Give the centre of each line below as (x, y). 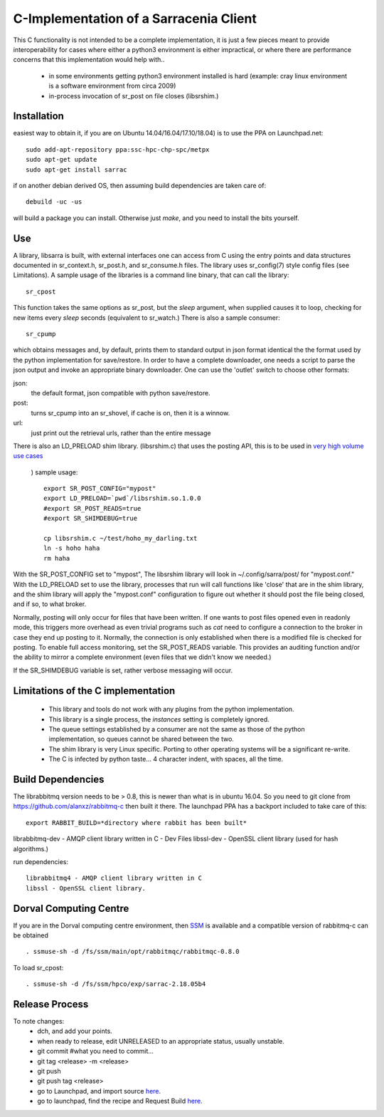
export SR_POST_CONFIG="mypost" (100, 489)
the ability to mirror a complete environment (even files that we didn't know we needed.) (142, 657)
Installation (38, 116)
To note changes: (39, 1022)
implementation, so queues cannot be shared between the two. (142, 739)
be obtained (31, 935)
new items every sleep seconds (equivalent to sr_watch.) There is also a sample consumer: (146, 318)
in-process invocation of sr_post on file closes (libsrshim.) (134, 95)
